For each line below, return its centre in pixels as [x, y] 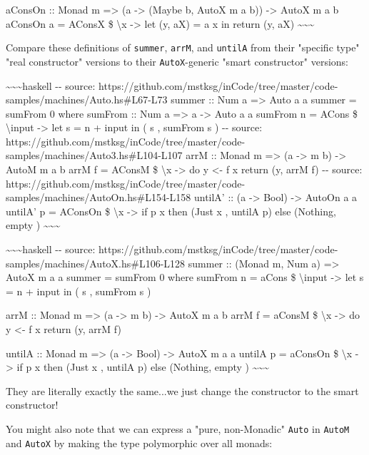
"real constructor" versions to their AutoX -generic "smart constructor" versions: [177, 61]
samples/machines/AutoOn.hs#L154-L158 [98, 197]
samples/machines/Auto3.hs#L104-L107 [94, 155]
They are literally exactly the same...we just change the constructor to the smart [182, 390]
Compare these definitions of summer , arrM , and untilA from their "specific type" [183, 47]
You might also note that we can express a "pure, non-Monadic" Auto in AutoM [178, 428]
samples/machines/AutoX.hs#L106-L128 [96, 263]
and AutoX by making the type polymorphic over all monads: [139, 443]
